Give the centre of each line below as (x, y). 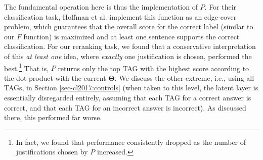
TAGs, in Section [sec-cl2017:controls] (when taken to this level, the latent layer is (131, 88)
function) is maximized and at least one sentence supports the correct (131, 36)
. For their (221, 7)
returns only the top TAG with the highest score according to (154, 68)
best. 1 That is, (27, 67)
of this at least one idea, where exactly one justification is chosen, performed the (128, 56)
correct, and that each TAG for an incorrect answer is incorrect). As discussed (125, 107)
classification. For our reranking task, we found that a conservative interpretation (130, 46)
